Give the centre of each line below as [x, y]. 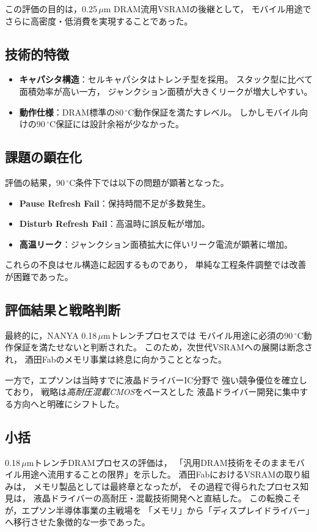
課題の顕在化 [43, 157]
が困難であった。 [39, 276]
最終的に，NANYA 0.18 [51, 335]
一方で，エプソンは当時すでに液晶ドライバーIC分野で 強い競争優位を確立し [156, 379]
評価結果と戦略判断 [63, 309]
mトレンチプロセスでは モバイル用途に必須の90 [198, 335]
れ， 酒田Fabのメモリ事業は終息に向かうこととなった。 [116, 359]
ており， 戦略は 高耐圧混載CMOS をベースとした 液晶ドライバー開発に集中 [152, 392]
